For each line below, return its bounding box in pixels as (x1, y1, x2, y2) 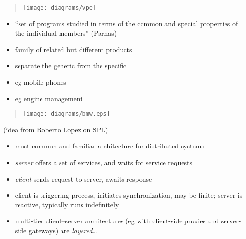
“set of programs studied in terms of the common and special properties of (15, 18, 238, 28)
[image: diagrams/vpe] (22, 4, 97, 11)
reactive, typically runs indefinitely (15, 199, 119, 209)
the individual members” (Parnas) (15, 28, 117, 38)
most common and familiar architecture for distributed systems (15, 141, 204, 151)
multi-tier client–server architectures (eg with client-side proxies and (15, 216, 219, 226)
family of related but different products (15, 44, 132, 54)
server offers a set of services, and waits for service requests (15, 157, 192, 167)
